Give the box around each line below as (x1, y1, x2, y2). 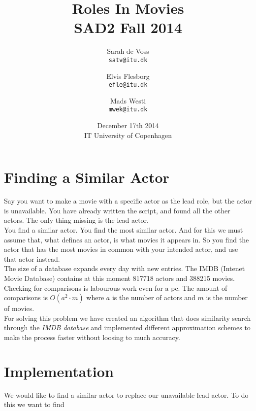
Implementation (4, 361, 114, 381)
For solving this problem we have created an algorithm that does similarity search (4, 312, 251, 323)
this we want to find (4, 399, 64, 410)
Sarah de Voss (107, 46, 149, 56)
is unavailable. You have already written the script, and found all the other (4, 205, 230, 215)
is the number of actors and (112, 292, 195, 303)
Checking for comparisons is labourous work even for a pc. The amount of (4, 282, 227, 293)
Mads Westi (110, 95, 146, 105)
